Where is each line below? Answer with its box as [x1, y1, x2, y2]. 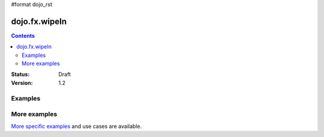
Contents [11, 32, 35, 39]
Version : [11, 79, 33, 86]
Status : [11, 71, 30, 78]
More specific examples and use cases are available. [11, 123, 142, 130]
